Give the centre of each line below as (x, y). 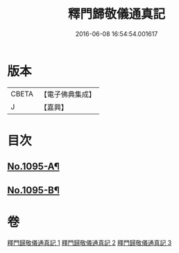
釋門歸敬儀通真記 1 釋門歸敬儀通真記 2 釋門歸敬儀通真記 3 (89, 243)
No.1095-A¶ (34, 167)
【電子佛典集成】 (68, 94)
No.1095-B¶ (34, 190)
